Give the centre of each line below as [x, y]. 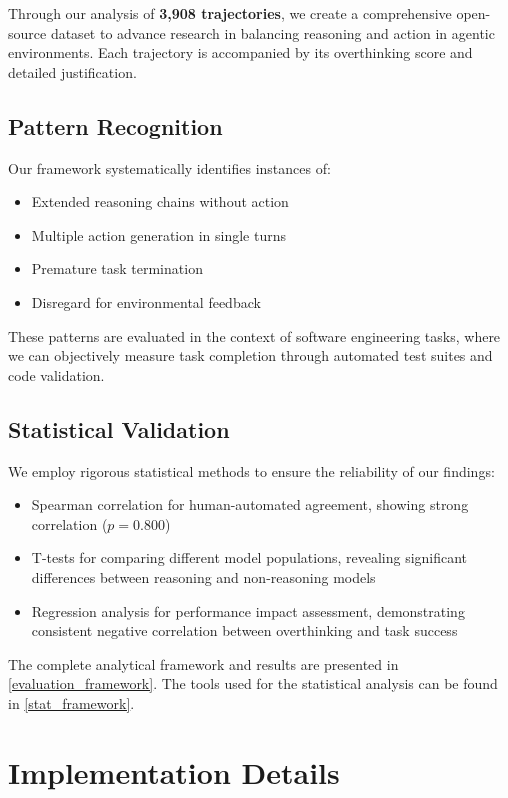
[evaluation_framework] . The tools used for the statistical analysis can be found [253, 683]
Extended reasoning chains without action [160, 201]
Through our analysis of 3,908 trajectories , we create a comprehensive [230, 13]
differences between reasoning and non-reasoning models [203, 576]
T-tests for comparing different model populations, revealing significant [249, 557]
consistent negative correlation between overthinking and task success [244, 630]
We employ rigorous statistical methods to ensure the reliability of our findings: [251, 470]
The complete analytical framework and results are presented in [203, 663]
